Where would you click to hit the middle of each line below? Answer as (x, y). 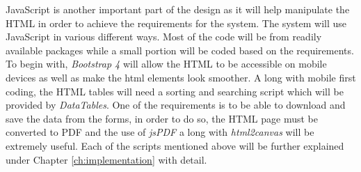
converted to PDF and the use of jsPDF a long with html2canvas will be (160, 132)
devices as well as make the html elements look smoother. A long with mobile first (181, 77)
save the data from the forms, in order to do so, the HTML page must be (162, 118)
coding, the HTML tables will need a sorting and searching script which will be (175, 91)
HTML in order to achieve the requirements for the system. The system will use (176, 23)
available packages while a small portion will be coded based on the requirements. (180, 50)
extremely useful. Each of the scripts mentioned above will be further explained (175, 145)
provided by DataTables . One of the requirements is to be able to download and (176, 105)
